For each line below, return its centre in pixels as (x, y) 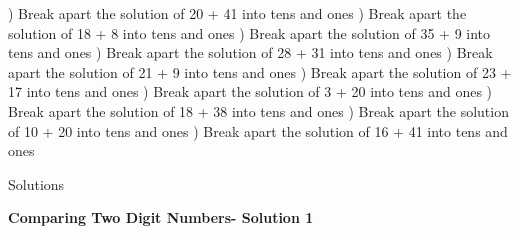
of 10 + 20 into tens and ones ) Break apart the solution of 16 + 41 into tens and (258, 130)
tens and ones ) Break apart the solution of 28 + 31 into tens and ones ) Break (250, 52)
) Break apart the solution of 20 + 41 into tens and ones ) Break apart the (237, 13)
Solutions (36, 183)
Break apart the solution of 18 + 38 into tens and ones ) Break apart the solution (258, 110)
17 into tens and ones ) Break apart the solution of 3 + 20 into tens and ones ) (250, 91)
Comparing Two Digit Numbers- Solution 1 (161, 217)
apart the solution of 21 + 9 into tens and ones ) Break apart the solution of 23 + (260, 71)
